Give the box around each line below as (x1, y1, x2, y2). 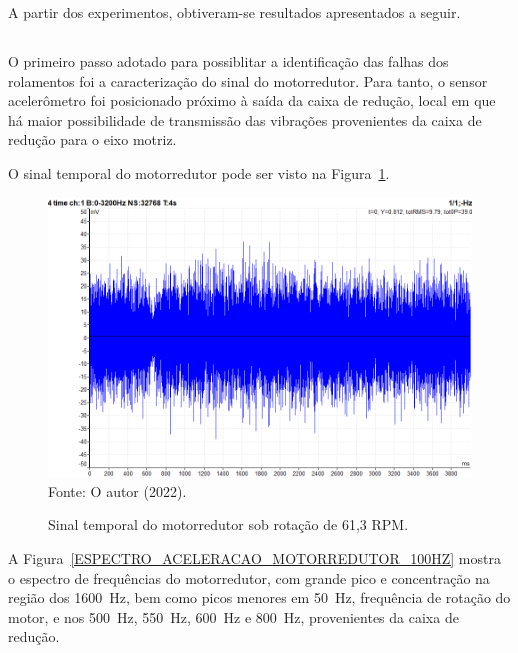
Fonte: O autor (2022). (48, 480, 187, 501)
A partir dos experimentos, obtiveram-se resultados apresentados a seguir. (8, 2, 461, 22)
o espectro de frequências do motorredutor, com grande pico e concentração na (8, 567, 490, 588)
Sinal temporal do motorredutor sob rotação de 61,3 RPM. (48, 514, 409, 535)
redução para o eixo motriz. (8, 129, 177, 150)
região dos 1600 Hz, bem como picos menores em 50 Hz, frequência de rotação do (8, 587, 511, 608)
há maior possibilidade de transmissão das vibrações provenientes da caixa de (8, 109, 482, 130)
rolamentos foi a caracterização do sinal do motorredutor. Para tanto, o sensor (8, 70, 488, 91)
